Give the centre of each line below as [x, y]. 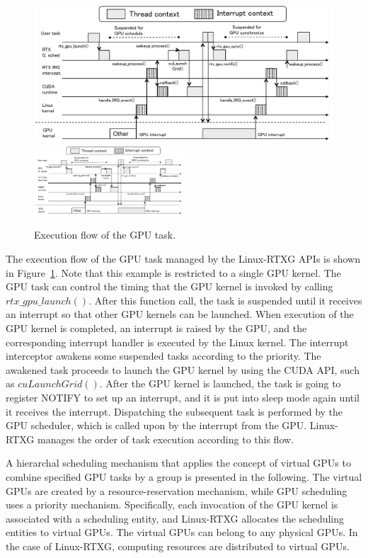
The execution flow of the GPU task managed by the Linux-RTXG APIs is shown [183, 259]
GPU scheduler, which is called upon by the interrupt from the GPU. [156, 425]
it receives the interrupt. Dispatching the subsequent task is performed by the [174, 411]
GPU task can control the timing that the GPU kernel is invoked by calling [169, 286]
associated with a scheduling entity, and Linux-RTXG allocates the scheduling [175, 518]
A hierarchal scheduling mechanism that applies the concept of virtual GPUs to [178, 463]
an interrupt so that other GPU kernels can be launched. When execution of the [180, 314]
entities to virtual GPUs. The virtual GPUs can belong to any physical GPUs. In [182, 532]
